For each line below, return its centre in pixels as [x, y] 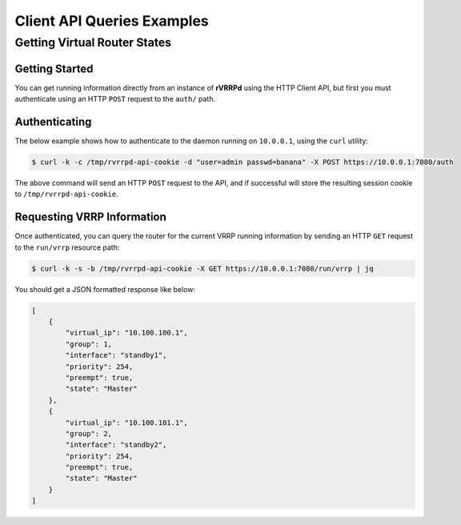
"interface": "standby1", [116, 355]
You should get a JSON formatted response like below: [105, 289]
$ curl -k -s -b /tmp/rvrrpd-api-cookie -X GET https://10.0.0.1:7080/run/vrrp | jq [202, 269]
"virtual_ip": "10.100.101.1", [126, 423]
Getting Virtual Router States [93, 42]
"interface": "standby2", [116, 445]
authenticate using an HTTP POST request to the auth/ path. [115, 99]
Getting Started [54, 68]
